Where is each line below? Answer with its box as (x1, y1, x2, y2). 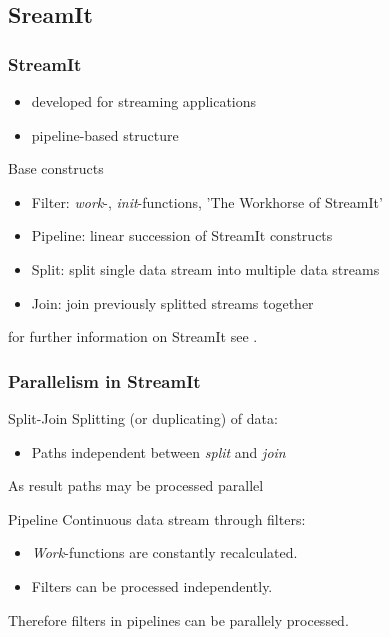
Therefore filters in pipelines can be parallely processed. (8, 609, 349, 630)
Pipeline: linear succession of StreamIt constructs (31, 225, 333, 246)
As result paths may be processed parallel (8, 475, 264, 496)
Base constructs (8, 158, 104, 179)
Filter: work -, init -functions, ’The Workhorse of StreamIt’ (31, 191, 383, 212)
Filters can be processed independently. (31, 575, 273, 596)
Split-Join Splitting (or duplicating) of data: (8, 407, 278, 428)
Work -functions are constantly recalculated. (31, 542, 298, 563)
